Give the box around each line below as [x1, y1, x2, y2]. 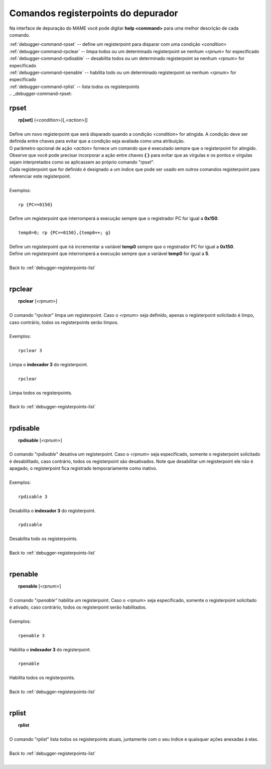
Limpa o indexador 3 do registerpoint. [9, 361, 88, 367]
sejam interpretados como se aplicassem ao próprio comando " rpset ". [9, 159, 155, 165]
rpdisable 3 [18, 493, 48, 499]
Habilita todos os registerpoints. [9, 674, 75, 681]
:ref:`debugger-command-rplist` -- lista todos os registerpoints [9, 83, 140, 90]
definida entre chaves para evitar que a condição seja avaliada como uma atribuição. [9, 138, 185, 144]
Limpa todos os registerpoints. [9, 390, 73, 396]
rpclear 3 [18, 348, 42, 354]
